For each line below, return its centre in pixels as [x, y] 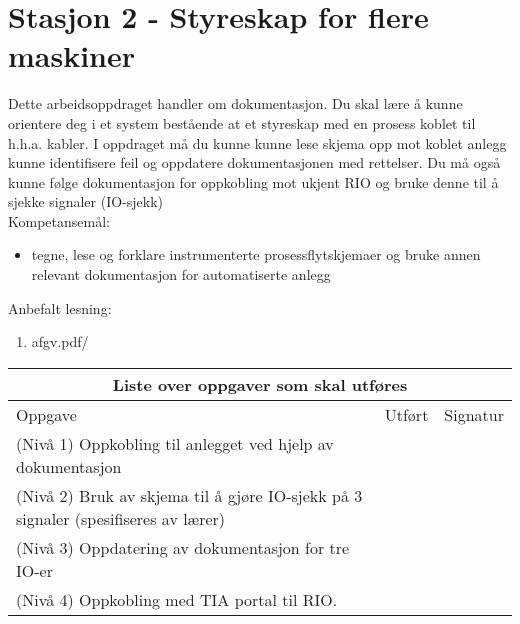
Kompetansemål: [59, 220]
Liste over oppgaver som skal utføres [260, 384]
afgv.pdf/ [60, 341]
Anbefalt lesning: [60, 307]
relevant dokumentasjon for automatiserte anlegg [181, 274]
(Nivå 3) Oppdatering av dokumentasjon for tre [183, 547]
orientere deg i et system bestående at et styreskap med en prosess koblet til [242, 122]
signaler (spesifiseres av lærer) [121, 518]
